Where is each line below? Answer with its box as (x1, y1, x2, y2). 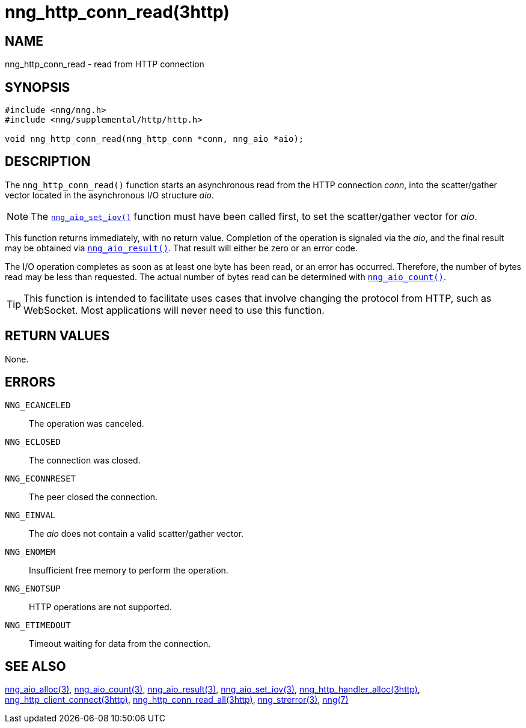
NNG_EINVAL (5, 510, 56, 520)
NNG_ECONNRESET (5, 473, 76, 483)
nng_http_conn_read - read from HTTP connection (5, 59, 204, 70)
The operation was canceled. (29, 418, 144, 429)
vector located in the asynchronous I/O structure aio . (5, 189, 215, 200)
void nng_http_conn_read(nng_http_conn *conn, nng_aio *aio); (5, 134, 304, 144)
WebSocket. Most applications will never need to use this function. (23, 304, 325, 316)
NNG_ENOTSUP (5, 583, 61, 593)
